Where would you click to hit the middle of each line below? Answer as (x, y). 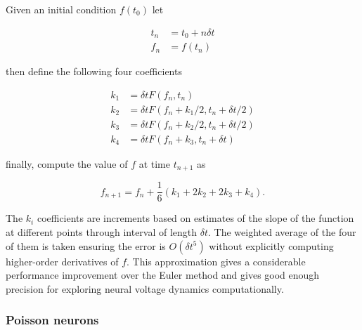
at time (154, 163)
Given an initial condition (61, 9)
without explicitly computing (271, 245)
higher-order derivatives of (62, 261)
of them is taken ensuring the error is (86, 245)
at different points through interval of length (102, 231)
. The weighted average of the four (282, 231)
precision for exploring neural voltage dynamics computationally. (145, 288)
